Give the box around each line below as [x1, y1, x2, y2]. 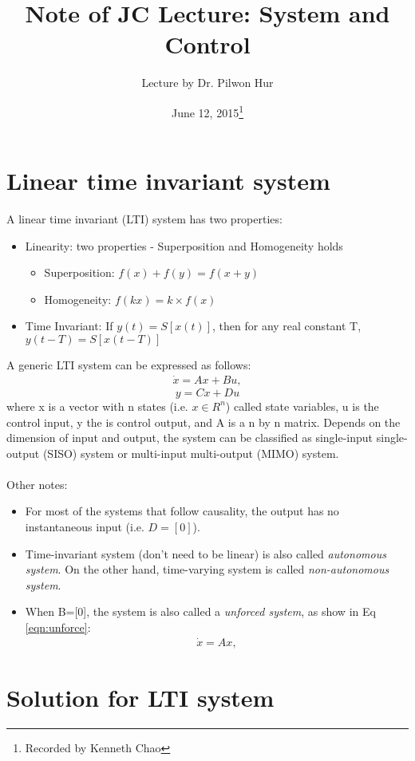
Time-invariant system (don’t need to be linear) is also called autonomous [25, 545, 386, 562]
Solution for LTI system [6, 681, 275, 714]
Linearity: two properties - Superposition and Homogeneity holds [25, 237, 343, 254]
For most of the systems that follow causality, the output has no [25, 503, 339, 519]
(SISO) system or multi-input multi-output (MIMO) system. [42, 444, 339, 461]
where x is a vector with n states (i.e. [6, 397, 188, 414]
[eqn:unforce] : [25, 619, 91, 636]
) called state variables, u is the [225, 397, 379, 414]
